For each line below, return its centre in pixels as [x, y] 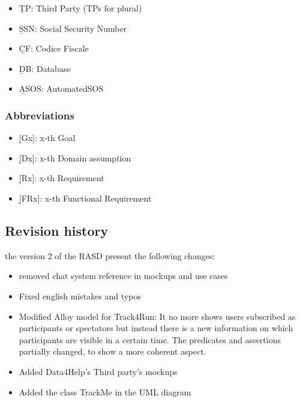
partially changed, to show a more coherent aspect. [112, 351]
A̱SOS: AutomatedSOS [61, 88]
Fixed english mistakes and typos [80, 295]
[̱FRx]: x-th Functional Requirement [85, 198]
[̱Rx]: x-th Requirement [61, 178]
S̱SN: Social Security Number [73, 28]
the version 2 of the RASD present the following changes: [110, 255]
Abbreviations [40, 115]
